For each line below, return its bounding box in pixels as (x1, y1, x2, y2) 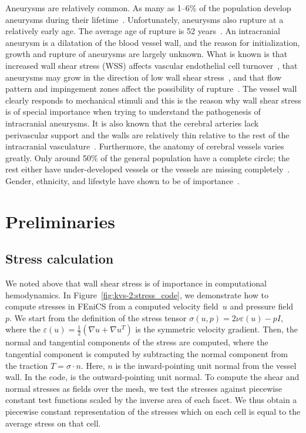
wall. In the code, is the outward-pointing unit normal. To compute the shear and (5, 371, 300, 383)
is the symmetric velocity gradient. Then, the (135, 323, 298, 335)
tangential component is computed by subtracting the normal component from (5, 348, 288, 360)
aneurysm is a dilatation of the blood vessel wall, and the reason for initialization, (5, 36, 300, 48)
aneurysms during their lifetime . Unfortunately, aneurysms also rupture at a (5, 13, 284, 25)
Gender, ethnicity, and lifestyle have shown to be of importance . (5, 174, 240, 186)
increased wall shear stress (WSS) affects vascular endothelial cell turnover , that (5, 59, 298, 71)
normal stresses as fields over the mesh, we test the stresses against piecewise (5, 382, 282, 394)
